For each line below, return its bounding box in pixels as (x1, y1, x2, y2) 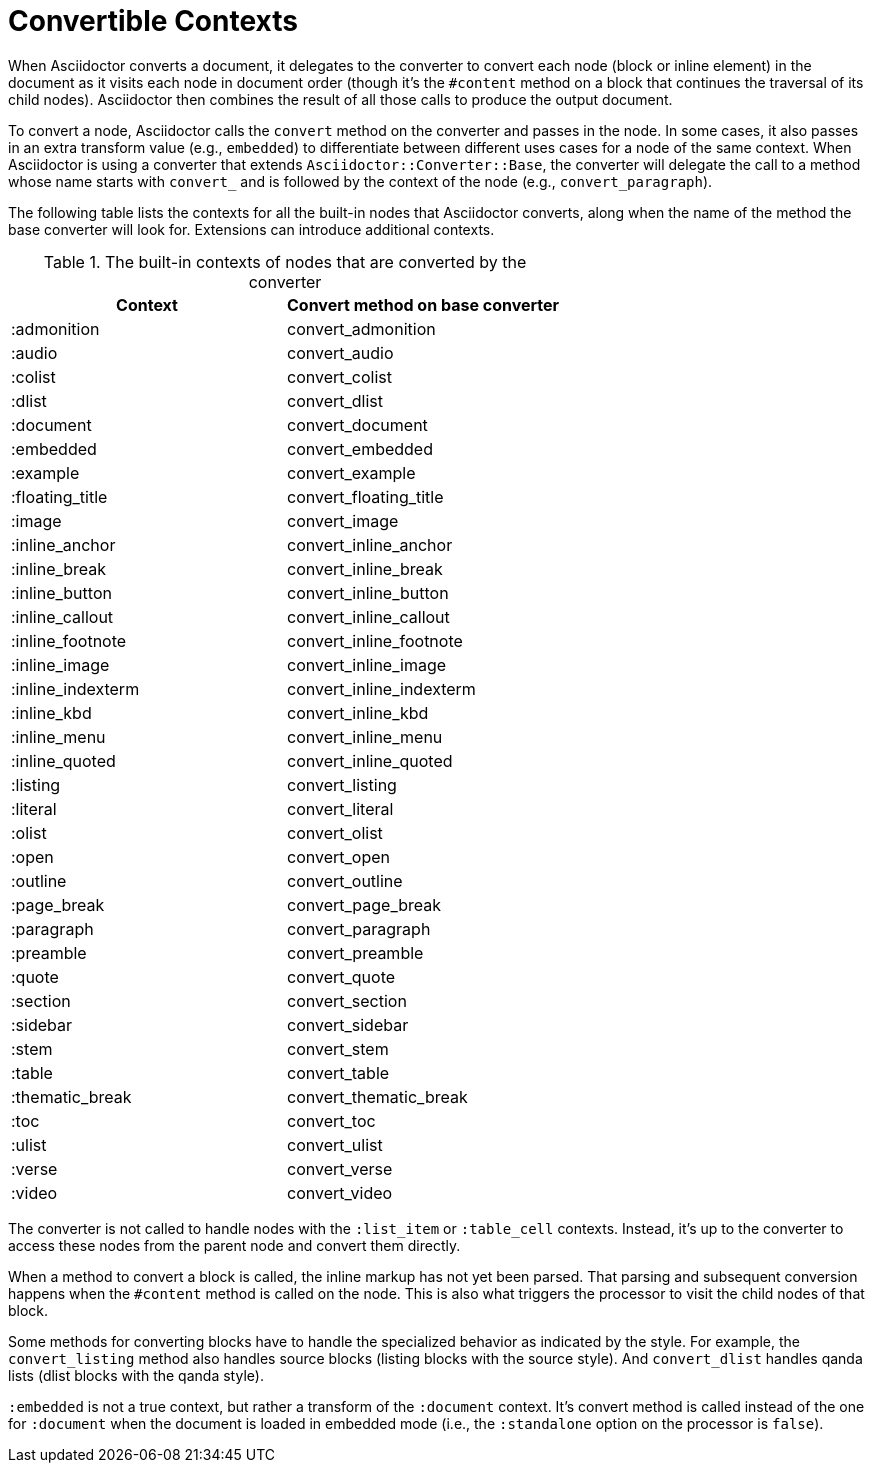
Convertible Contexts (8, 4, 298, 38)
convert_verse (287, 1158, 393, 1179)
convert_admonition (287, 318, 436, 339)
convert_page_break (287, 894, 442, 915)
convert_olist (287, 822, 383, 843)
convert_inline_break (287, 558, 443, 579)
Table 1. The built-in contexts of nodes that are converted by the (43, 251, 527, 272)
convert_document (287, 414, 428, 435)
